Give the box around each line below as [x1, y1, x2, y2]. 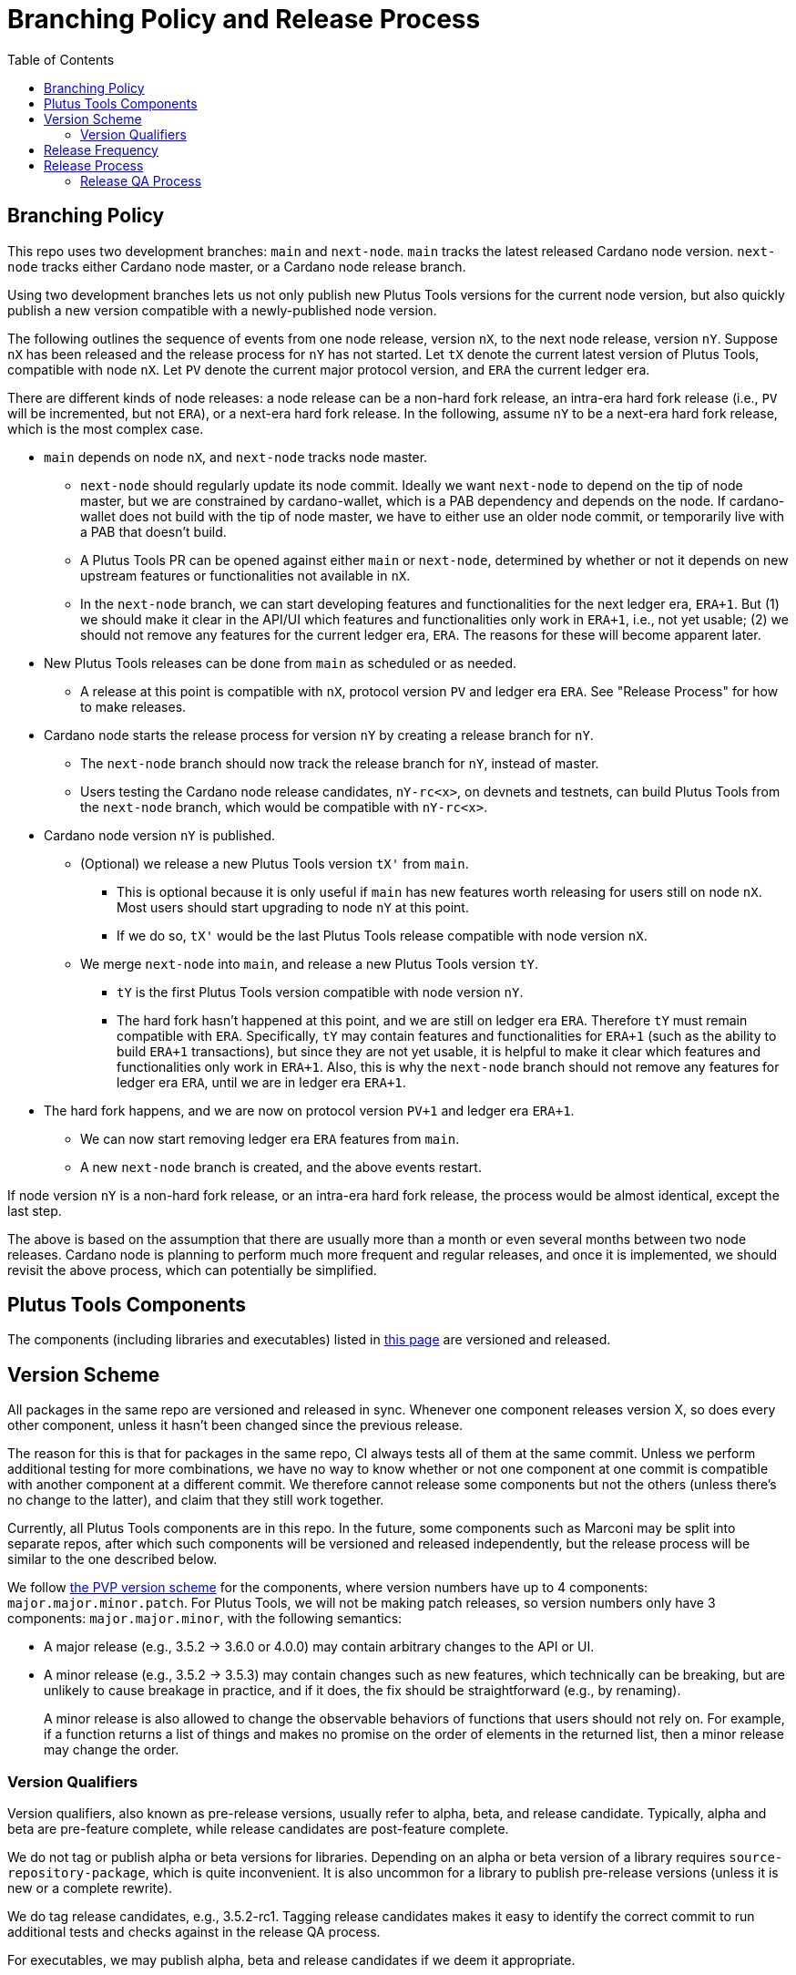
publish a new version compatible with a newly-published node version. [7, 302, 437, 318]
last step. [7, 1202, 62, 1219]
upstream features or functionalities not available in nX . [80, 567, 411, 583]
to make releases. [80, 698, 187, 715]
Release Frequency [44, 141, 158, 158]
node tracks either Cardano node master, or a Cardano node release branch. [7, 258, 466, 274]
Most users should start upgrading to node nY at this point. [117, 899, 469, 915]
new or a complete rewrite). [7, 1880, 173, 1897]
